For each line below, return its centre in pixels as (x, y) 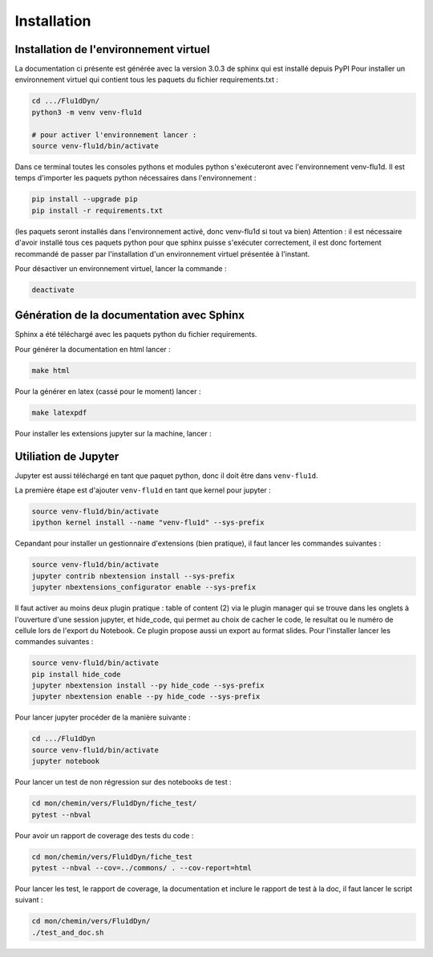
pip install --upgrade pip (85, 199)
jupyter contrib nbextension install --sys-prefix (134, 576)
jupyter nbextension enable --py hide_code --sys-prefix (146, 697)
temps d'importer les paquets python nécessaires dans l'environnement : (136, 178)
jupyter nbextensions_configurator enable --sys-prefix (144, 587)
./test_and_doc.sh (68, 932)
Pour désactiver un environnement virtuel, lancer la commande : (121, 268)
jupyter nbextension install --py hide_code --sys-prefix (148, 685)
